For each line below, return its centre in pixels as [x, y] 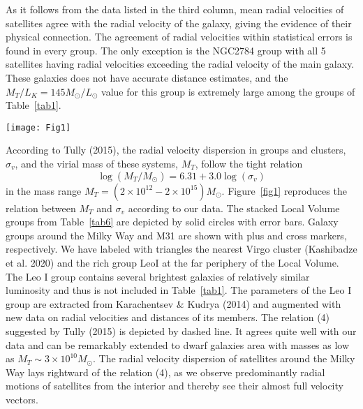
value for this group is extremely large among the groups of [228, 91]
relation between [41, 208]
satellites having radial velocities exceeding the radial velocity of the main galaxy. [180, 64]
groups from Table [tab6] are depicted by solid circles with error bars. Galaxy [172, 222]
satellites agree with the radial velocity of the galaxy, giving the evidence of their [179, 23]
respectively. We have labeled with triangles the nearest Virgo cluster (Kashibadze [181, 249]
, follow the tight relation [249, 163]
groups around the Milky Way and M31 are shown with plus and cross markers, [176, 235]
